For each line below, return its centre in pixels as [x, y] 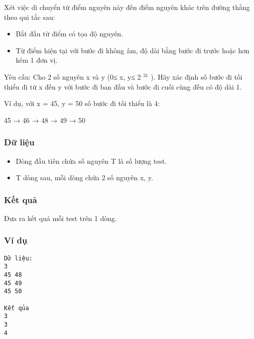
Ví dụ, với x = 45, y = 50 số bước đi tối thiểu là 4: [82, 103]
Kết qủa [17, 308]
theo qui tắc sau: [30, 17]
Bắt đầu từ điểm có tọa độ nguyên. [69, 34]
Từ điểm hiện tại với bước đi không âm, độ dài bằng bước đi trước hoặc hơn [132, 50]
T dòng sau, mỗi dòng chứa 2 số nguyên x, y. [84, 177]
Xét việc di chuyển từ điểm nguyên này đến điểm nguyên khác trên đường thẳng [127, 7]
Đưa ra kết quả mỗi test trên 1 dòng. [61, 218]
